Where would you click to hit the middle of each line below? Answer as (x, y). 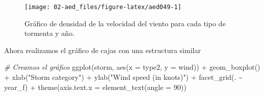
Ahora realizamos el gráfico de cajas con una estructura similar (102, 50)
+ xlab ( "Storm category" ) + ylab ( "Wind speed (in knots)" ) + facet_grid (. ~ (123, 77)
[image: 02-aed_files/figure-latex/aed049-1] (103, 7)
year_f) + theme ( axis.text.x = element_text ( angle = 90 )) (95, 87)
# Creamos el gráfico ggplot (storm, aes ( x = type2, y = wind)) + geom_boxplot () (132, 67)
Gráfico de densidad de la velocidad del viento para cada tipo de (125, 23)
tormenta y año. (50, 33)
